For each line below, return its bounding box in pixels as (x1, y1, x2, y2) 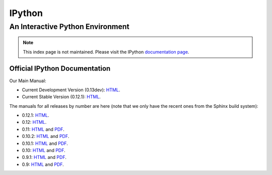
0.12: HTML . (22, 119, 47, 125)
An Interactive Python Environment (9, 22, 129, 31)
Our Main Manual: (9, 78, 46, 84)
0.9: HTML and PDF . (22, 161, 64, 167)
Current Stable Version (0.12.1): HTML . (22, 94, 101, 100)
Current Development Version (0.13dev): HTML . (22, 87, 120, 93)
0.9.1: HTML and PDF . (22, 154, 66, 160)
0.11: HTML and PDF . (22, 126, 65, 132)
